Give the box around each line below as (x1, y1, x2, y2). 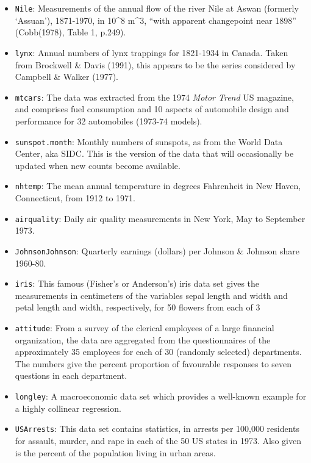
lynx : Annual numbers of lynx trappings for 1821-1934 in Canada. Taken (15, 46, 288, 59)
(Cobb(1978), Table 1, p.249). (15, 26, 126, 38)
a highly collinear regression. (15, 401, 121, 414)
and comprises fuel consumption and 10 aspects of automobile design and (15, 102, 289, 115)
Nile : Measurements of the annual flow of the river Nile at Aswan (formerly (15, 2, 299, 14)
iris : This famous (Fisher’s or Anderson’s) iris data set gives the (15, 277, 260, 290)
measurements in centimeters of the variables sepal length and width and (15, 289, 288, 301)
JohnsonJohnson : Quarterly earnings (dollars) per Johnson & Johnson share (15, 244, 299, 257)
